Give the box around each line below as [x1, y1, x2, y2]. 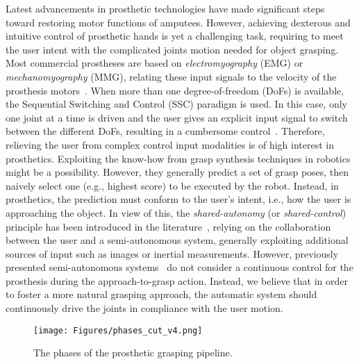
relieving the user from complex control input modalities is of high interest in [6, 137, 335, 151]
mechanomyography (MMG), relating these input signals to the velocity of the [6, 69, 337, 83]
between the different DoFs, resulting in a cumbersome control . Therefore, [6, 124, 325, 138]
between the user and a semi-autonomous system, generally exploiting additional [6, 233, 349, 247]
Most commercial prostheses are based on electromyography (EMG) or [6, 56, 303, 70]
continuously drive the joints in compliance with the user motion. [6, 301, 283, 315]
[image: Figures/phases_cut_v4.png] [33, 325, 203, 336]
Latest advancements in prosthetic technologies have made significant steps [6, 1, 325, 15]
